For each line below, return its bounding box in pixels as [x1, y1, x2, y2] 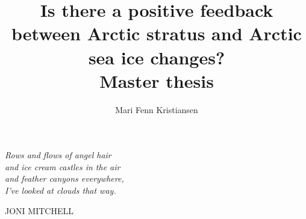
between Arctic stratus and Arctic [11, 21, 302, 46]
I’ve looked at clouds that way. [5, 184, 116, 197]
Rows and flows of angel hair [5, 149, 111, 161]
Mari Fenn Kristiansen [115, 103, 198, 116]
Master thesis [99, 68, 214, 93]
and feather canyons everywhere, [5, 172, 124, 185]
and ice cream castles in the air [5, 160, 120, 173]
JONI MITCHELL [5, 204, 73, 217]
